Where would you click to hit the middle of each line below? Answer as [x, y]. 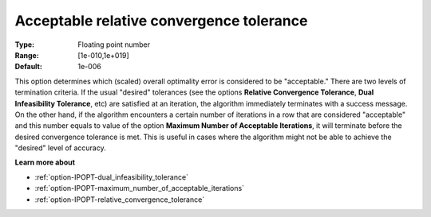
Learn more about [45, 162]
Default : [29, 67]
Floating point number [114, 45]
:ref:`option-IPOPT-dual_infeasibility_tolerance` [112, 177]
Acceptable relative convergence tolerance [161, 21]
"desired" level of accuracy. [61, 148]
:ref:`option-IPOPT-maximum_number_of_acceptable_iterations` [140, 188]
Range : [27, 55]
